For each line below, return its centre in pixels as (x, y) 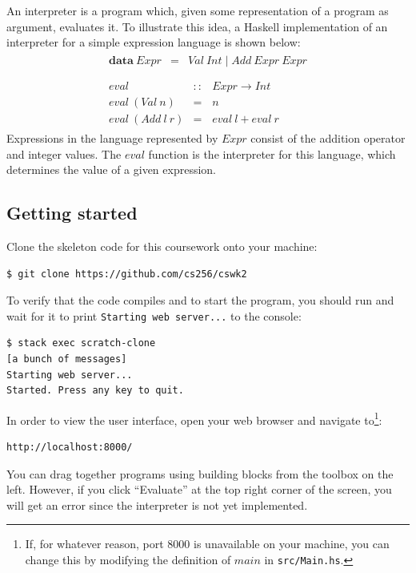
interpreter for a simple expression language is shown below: (154, 42)
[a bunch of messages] (67, 359)
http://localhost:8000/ (70, 448)
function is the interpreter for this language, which (272, 153)
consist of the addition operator (328, 138)
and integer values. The (64, 153)
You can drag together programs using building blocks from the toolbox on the (200, 473)
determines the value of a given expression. (112, 169)
